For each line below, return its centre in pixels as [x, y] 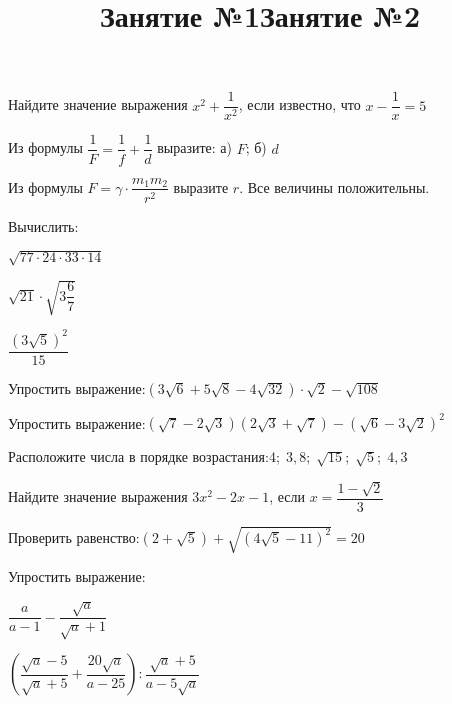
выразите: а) [195, 147]
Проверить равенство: [74, 537]
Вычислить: [43, 225]
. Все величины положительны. [334, 186]
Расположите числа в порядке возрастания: [138, 456]
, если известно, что [299, 104]
